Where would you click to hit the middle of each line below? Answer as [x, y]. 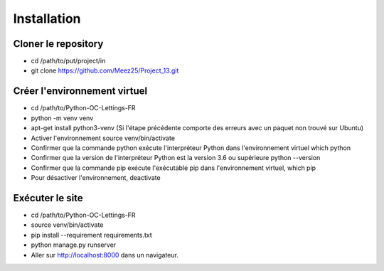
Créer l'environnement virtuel [80, 91]
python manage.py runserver [74, 245]
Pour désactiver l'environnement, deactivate [96, 178]
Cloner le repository [58, 44]
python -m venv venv [62, 118]
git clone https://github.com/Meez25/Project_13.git [105, 70]
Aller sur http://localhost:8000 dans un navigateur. [105, 255]
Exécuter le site [48, 198]
